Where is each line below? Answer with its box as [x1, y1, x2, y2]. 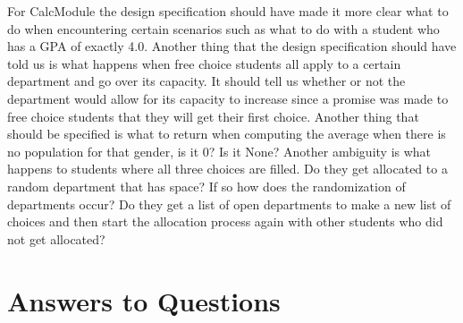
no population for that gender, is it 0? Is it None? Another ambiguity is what [7, 141, 432, 160]
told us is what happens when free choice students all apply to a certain [7, 54, 401, 72]
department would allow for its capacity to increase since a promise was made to [7, 89, 449, 107]
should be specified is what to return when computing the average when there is [7, 124, 446, 143]
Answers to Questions [7, 282, 281, 319]
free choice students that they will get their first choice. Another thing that [7, 106, 419, 125]
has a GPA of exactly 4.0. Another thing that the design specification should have [7, 37, 457, 55]
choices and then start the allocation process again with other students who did [7, 212, 443, 231]
